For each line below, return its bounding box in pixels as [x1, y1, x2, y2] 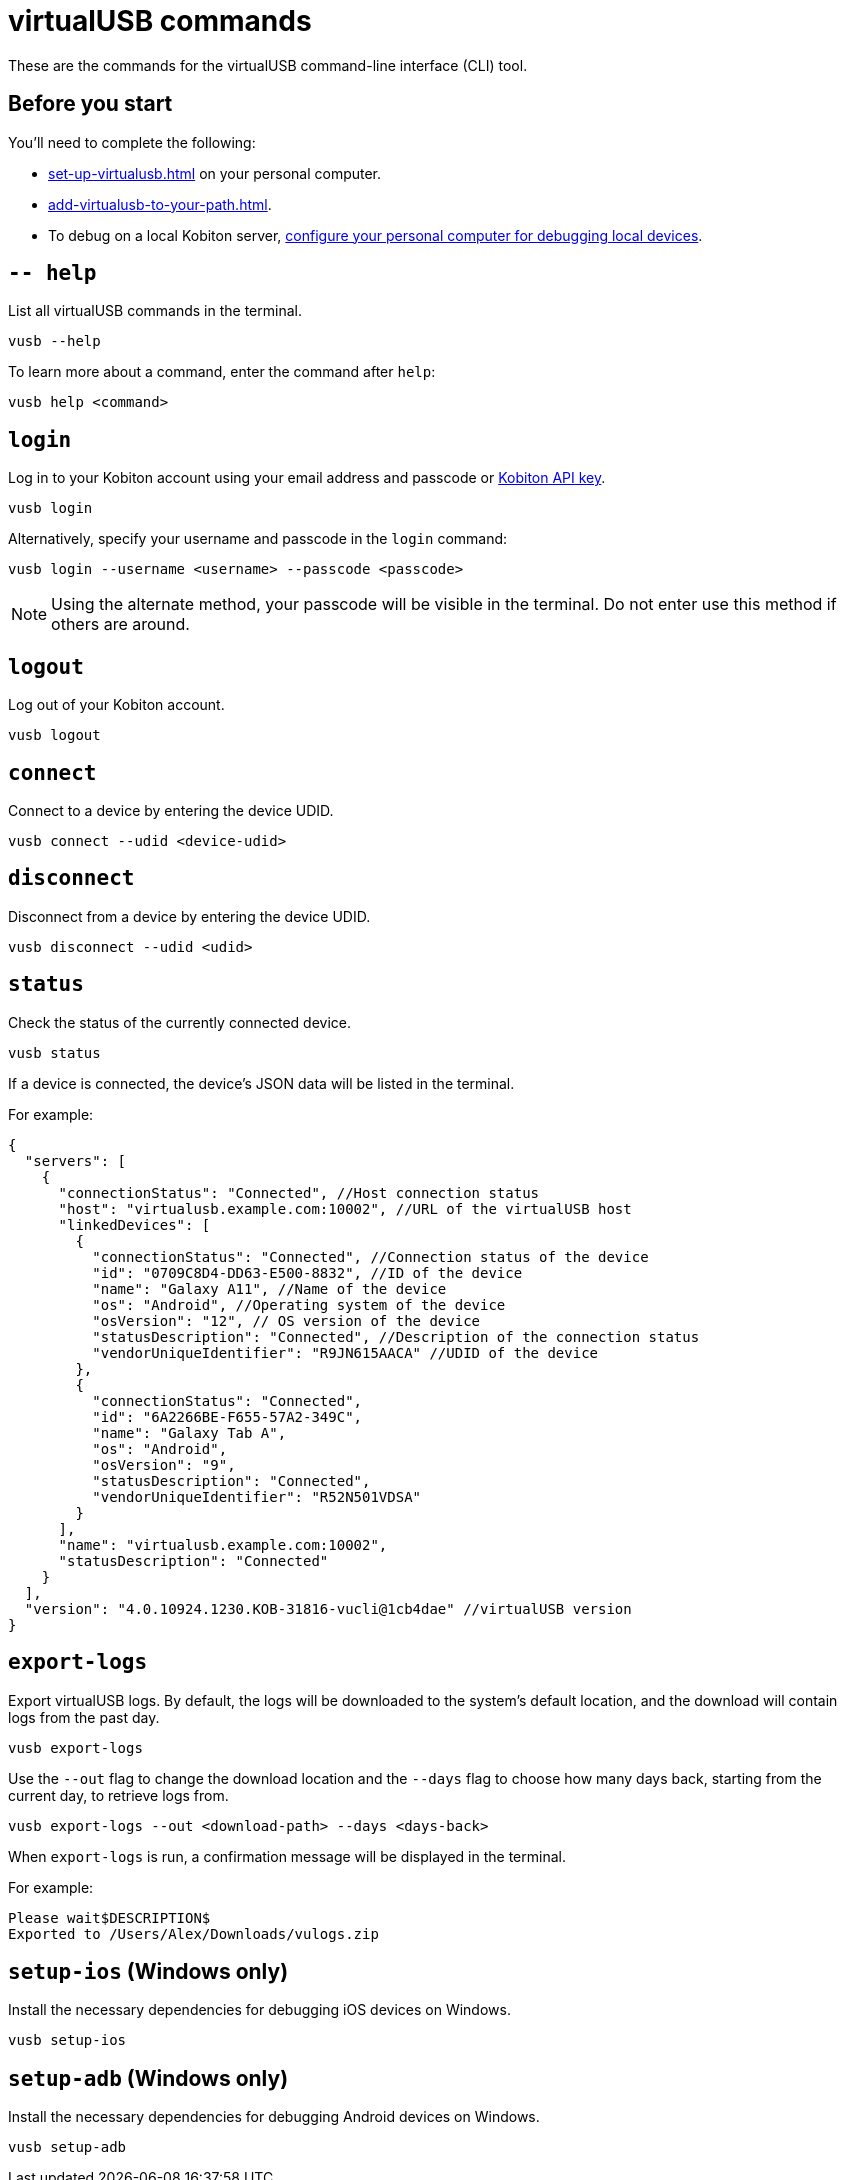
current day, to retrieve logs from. [8, 1786, 229, 1804]
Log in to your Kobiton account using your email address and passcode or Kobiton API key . [8, 469, 606, 487]
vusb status [8, 1044, 101, 1061]
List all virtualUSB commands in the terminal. [8, 302, 302, 320]
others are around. [51, 614, 190, 635]
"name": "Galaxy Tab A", [92, 1424, 287, 1441]
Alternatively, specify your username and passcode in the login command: [8, 530, 508, 548]
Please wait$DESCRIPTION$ [8, 1909, 211, 1926]
